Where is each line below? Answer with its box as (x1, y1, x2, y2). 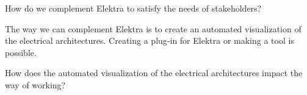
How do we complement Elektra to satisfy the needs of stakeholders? (5, 2, 262, 14)
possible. (5, 46, 37, 58)
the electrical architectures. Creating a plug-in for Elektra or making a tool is (5, 34, 294, 47)
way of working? (5, 78, 66, 91)
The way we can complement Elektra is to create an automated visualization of (5, 22, 302, 35)
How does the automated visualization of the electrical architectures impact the (5, 66, 303, 79)
